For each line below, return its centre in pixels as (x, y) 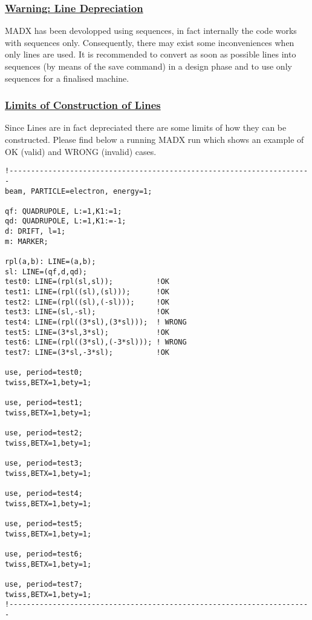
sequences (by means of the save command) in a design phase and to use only (148, 66)
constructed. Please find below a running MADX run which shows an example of (154, 139)
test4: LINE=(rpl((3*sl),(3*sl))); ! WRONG (96, 322)
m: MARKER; (27, 241)
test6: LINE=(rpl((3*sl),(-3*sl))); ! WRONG (96, 342)
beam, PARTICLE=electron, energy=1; (79, 191)
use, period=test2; (44, 433)
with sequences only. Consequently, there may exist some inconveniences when (150, 42)
